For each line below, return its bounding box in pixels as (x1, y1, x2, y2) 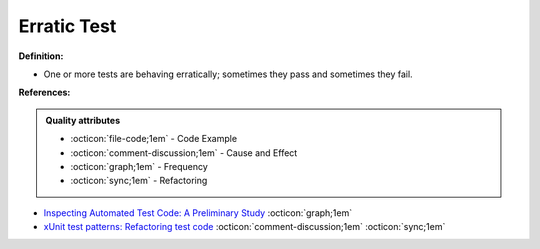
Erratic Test (18, 15, 117, 37)
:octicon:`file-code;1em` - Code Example (70, 133, 238, 145)
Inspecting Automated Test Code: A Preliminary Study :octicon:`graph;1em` (43, 206, 353, 219)
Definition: (18, 50, 64, 62)
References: (18, 86, 71, 99)
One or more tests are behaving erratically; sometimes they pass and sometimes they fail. (43, 68, 414, 80)
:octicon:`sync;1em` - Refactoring (70, 175, 208, 187)
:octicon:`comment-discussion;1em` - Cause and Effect (70, 146, 298, 159)
